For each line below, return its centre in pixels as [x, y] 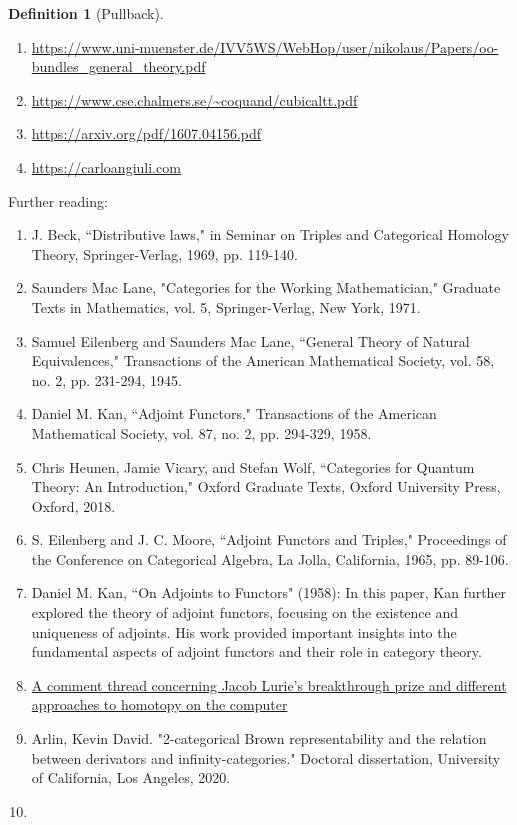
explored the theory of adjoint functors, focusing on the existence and [245, 612]
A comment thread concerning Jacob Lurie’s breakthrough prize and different [269, 684]
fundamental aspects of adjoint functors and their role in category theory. [256, 651]
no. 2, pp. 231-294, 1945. [106, 379]
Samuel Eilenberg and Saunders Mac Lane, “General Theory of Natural [250, 340]
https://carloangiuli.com [106, 166]
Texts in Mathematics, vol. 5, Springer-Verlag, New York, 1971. [226, 306]
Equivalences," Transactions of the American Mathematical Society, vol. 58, [263, 360]
